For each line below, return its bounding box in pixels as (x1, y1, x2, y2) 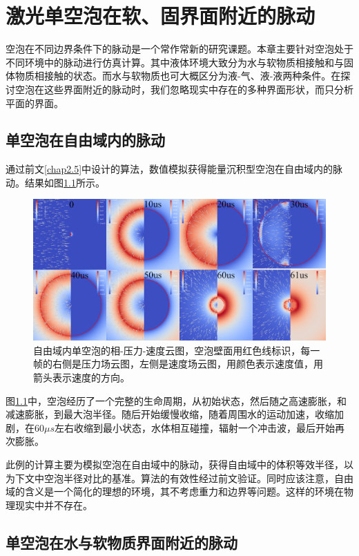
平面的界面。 (6, 95, 64, 110)
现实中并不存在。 (14, 497, 93, 512)
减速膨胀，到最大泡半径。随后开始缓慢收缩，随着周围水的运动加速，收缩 (6, 407, 334, 421)
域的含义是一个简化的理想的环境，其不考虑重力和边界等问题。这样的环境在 (6, 484, 344, 499)
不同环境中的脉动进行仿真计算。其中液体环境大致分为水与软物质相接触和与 (6, 55, 344, 69)
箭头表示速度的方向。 (33, 370, 130, 384)
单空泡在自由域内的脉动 (6, 129, 165, 151)
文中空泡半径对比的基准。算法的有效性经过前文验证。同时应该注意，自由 (24, 470, 353, 485)
